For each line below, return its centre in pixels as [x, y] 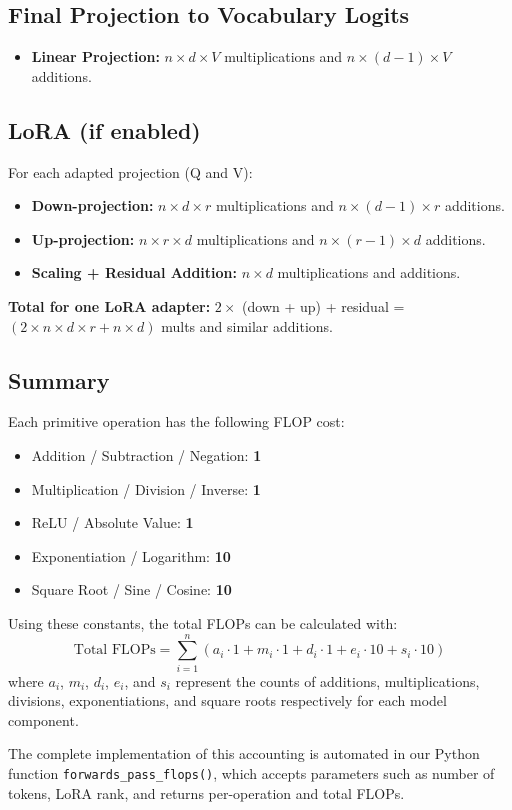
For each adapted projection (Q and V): [130, 171]
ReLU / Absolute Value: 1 [112, 522]
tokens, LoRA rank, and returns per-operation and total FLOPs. [206, 792]
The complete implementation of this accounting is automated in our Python [244, 753]
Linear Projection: [95, 56]
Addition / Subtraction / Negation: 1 [146, 454]
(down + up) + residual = [323, 305]
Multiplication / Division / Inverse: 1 [146, 488]
